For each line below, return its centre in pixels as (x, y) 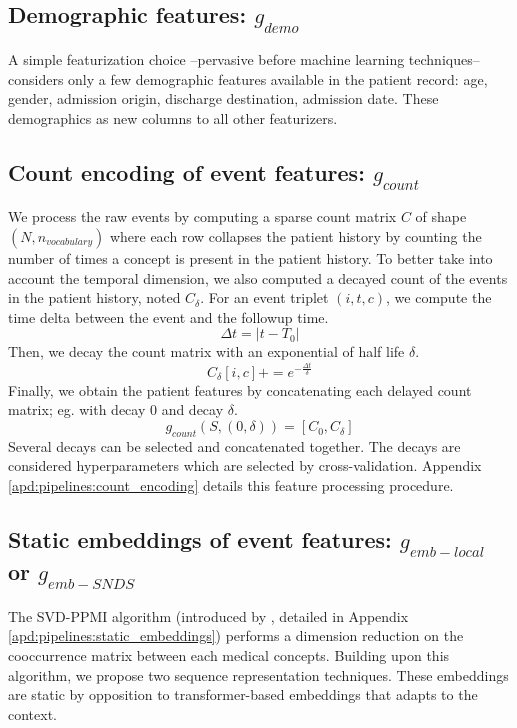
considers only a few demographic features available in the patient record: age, (248, 78)
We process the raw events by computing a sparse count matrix (202, 216)
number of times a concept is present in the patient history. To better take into (250, 257)
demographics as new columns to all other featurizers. (173, 117)
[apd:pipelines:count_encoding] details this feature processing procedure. (231, 485)
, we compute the (439, 297)
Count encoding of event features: (186, 171)
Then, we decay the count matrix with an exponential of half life (206, 351)
